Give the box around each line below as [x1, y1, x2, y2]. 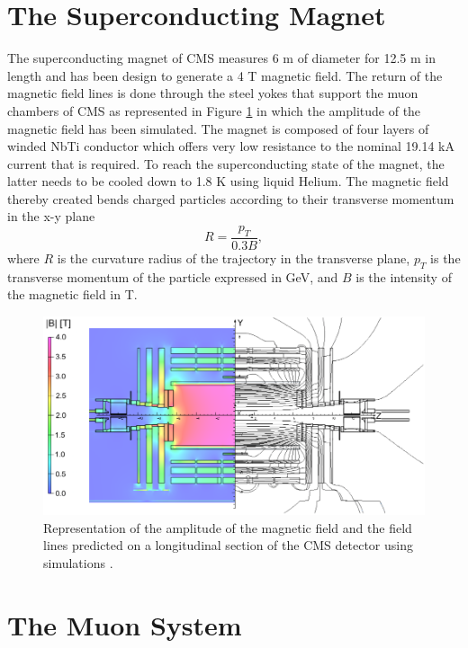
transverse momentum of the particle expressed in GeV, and [7, 267, 338, 286]
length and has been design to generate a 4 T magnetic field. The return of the [7, 66, 443, 84]
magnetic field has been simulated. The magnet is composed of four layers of [7, 119, 429, 138]
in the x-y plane [7, 207, 95, 226]
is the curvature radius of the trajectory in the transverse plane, [57, 248, 410, 267]
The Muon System [7, 606, 242, 643]
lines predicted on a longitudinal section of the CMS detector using [43, 536, 413, 555]
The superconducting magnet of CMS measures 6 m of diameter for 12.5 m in [7, 49, 436, 67]
